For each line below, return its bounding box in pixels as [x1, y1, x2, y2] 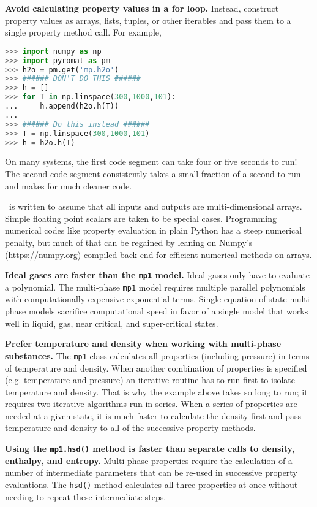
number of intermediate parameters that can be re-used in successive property [5, 466, 297, 479]
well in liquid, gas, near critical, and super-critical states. [5, 316, 218, 329]
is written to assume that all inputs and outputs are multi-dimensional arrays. [9, 200, 302, 213]
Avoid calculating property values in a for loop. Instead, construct [5, 2, 279, 14]
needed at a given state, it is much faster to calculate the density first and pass [5, 409, 301, 422]
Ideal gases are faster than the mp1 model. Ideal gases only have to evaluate [5, 269, 310, 281]
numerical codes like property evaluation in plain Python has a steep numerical [5, 224, 302, 237]
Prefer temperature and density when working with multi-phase [5, 337, 282, 350]
